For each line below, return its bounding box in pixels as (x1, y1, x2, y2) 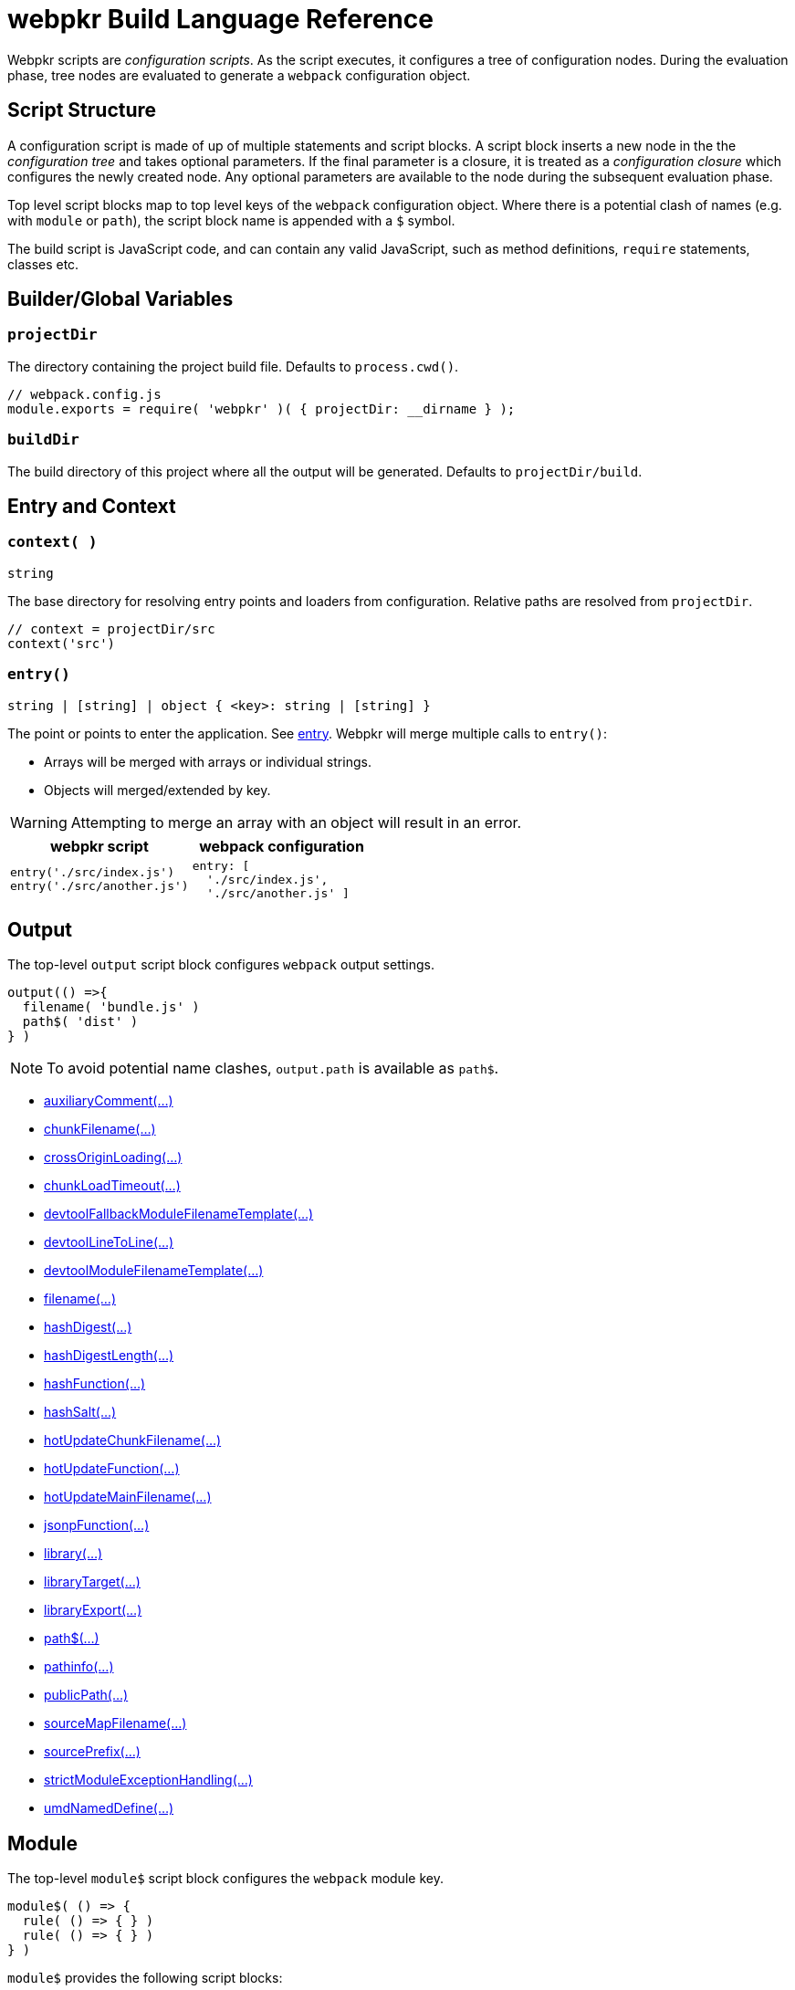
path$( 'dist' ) (22, 1014, 139, 1030)
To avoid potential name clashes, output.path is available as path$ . (47, 1059, 499, 1078)
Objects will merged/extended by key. (44, 781, 271, 798)
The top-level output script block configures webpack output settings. (7, 957, 435, 973)
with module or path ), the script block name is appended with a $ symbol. (7, 212, 455, 228)
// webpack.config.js (7, 386, 162, 402)
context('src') (7, 635, 116, 651)
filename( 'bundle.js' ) (22, 1000, 200, 1015)
